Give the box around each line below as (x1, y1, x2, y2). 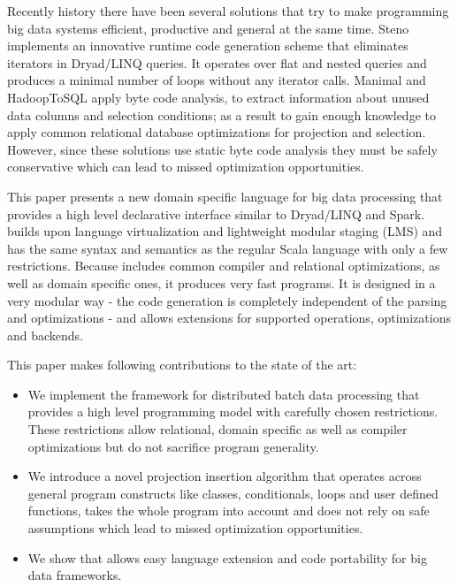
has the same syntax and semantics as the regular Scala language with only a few (7, 239, 448, 257)
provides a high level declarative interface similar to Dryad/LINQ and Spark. (7, 204, 425, 223)
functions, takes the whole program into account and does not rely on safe (27, 501, 430, 520)
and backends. (7, 325, 84, 344)
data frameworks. (27, 566, 122, 584)
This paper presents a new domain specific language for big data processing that (7, 187, 443, 205)
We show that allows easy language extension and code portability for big (27, 548, 427, 567)
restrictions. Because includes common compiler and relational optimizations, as (7, 256, 440, 275)
